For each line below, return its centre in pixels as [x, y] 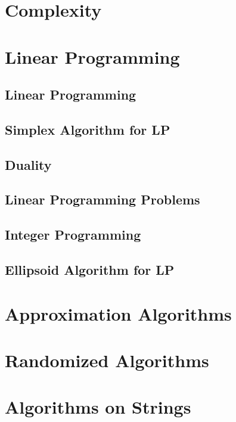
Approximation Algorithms [118, 313]
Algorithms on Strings [98, 407]
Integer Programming [73, 235]
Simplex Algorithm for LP [88, 129]
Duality [28, 164]
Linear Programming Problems [103, 199]
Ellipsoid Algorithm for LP [90, 270]
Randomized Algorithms [107, 360]
